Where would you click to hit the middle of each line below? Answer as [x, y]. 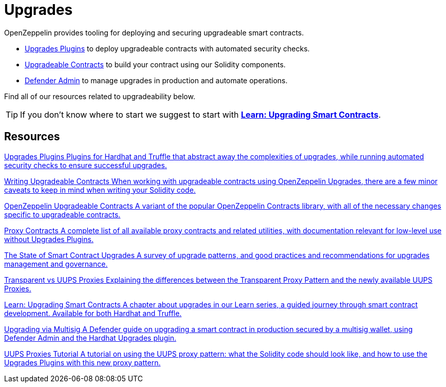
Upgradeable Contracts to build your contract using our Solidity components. [155, 64]
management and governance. [56, 264]
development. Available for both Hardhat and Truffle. [93, 313]
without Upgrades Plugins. [49, 239]
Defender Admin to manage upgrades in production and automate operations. [156, 80]
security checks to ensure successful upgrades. [86, 165]
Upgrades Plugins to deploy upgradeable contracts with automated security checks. [167, 48]
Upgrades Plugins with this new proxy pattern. [82, 362]
